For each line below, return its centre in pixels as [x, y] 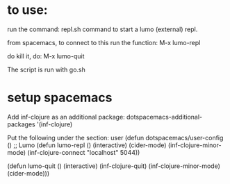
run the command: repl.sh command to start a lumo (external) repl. [102, 29]
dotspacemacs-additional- [164, 117]
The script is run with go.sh [46, 69]
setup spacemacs [60, 98]
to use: [27, 10]
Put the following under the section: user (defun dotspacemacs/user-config [115, 137]
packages [22, 124]
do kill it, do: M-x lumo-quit [46, 56]
